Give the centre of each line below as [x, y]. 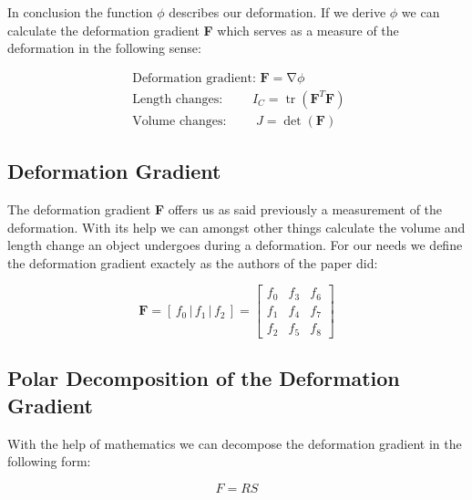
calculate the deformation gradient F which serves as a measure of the [203, 30]
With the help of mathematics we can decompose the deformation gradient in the [235, 443]
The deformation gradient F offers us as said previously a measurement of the [225, 209]
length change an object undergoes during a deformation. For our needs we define [235, 245]
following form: [49, 461]
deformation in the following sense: [104, 48]
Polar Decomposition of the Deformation [204, 378]
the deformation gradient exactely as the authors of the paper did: [193, 262]
